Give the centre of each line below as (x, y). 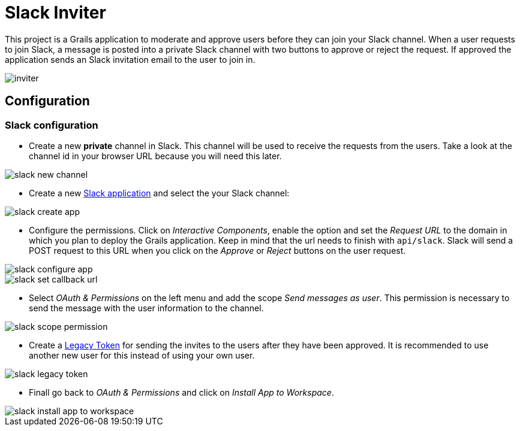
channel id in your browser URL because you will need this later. (155, 156)
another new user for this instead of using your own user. (142, 355)
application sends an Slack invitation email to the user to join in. (130, 59)
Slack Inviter (55, 13)
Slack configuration (52, 125)
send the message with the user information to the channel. (146, 308)
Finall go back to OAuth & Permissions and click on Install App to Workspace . (181, 392)
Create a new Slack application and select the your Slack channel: (159, 193)
